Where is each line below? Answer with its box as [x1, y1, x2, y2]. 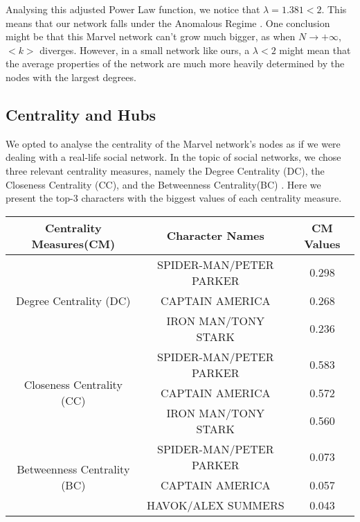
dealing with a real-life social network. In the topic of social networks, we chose [6, 150, 341, 164]
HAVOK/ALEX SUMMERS [146, 496, 285, 513]
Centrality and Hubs [6, 103, 156, 125]
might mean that [279, 42, 351, 57]
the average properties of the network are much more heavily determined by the [6, 56, 345, 71]
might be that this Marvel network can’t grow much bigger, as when [6, 29, 296, 44]
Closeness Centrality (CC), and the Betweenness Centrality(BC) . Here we [6, 177, 321, 191]
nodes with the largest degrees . [6, 69, 136, 84]
